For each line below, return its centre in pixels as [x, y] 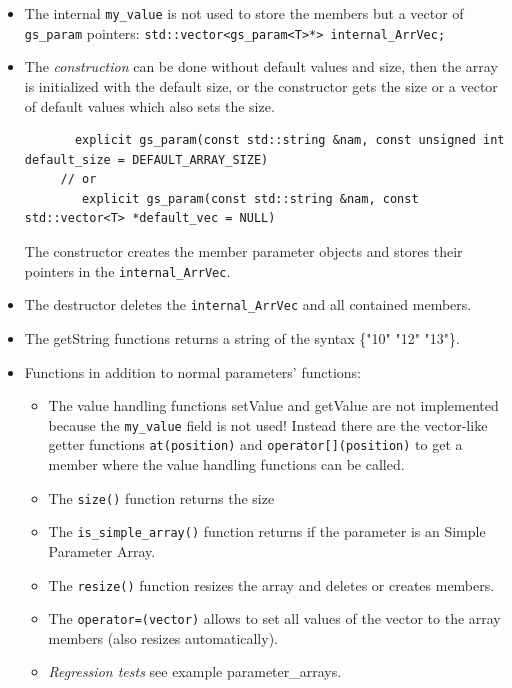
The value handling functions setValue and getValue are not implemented [273, 405]
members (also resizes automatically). [163, 637]
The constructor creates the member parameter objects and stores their [243, 251]
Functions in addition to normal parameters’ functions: [193, 371]
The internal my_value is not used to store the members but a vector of [244, 13]
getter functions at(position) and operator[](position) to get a [255, 444]
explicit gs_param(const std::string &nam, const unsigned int [289, 140]
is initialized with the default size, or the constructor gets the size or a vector [261, 85]
